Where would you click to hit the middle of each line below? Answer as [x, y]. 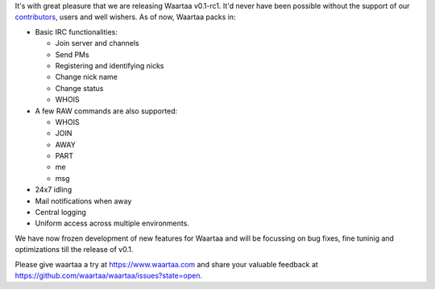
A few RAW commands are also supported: [106, 111]
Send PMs [72, 54]
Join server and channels [97, 43]
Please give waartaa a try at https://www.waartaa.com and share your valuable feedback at [166, 264]
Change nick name [87, 77]
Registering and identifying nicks [110, 65]
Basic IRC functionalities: [77, 31]
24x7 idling [54, 190]
